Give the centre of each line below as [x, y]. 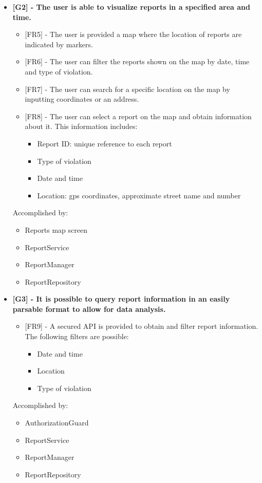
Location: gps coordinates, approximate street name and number [139, 195]
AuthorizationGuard [57, 423]
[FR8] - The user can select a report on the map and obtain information [138, 116]
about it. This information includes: [81, 126]
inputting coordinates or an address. [82, 99]
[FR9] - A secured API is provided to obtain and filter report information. [142, 326]
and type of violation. [59, 71]
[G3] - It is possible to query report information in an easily [121, 299]
